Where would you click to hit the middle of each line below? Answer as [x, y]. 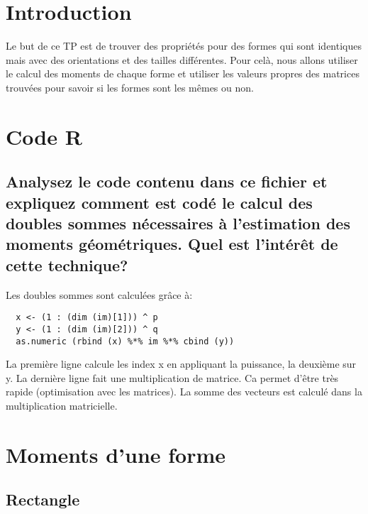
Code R [44, 136]
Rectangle [43, 499]
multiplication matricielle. [62, 405]
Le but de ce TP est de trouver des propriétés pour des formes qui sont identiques [184, 46]
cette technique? [67, 264]
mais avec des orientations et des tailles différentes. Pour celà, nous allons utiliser [182, 59]
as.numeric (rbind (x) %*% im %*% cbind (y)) [125, 341]
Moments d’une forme [116, 454]
